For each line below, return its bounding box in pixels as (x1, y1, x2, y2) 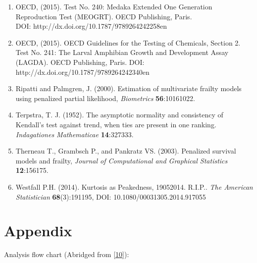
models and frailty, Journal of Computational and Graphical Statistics (15, 155, 228, 165)
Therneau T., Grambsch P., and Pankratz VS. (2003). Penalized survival (15, 146, 236, 156)
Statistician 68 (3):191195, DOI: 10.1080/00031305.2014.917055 (15, 191, 206, 202)
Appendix (4, 220, 72, 241)
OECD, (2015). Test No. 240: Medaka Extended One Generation (15, 1, 212, 11)
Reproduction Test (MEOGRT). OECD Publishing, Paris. (15, 11, 192, 21)
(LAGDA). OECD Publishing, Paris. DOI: (15, 56, 145, 67)
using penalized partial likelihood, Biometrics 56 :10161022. (15, 93, 195, 103)
